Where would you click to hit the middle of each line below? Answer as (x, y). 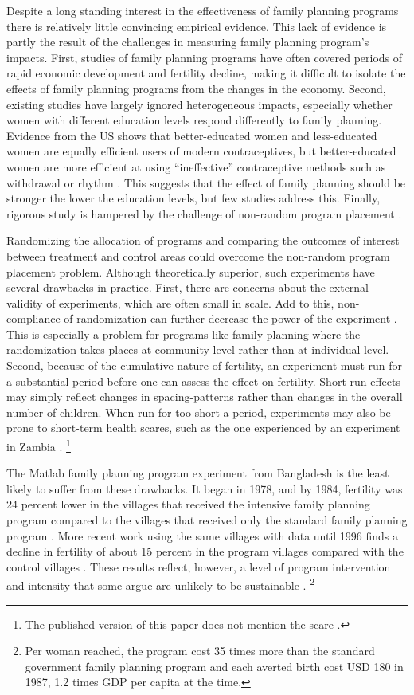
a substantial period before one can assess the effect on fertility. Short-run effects (203, 381)
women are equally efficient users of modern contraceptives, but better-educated (201, 151)
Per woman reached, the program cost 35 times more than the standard (200, 651)
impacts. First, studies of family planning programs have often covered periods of (205, 57)
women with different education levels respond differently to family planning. (194, 120)
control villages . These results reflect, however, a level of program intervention (199, 566)
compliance (33, 318)
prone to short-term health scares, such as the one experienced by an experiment (203, 428)
